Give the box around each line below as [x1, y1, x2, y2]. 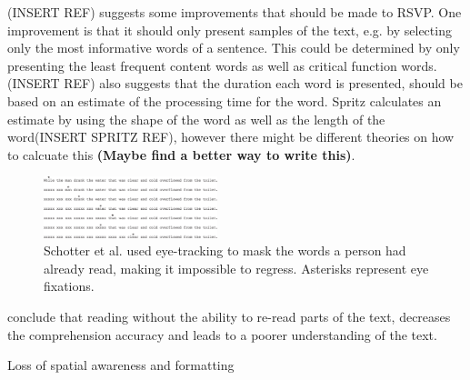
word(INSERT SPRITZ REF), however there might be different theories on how [7, 127, 455, 146]
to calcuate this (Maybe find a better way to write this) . [7, 145, 355, 164]
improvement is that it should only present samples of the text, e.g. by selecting [7, 20, 452, 39]
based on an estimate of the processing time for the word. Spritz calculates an [7, 91, 442, 110]
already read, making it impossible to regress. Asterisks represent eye [44, 258, 429, 277]
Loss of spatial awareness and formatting [7, 355, 235, 375]
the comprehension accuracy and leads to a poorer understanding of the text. [7, 325, 437, 344]
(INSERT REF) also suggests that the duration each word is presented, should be [7, 74, 463, 93]
